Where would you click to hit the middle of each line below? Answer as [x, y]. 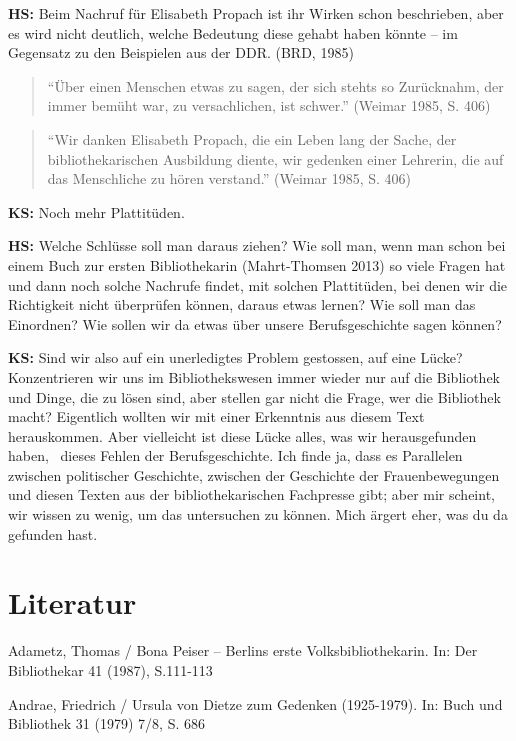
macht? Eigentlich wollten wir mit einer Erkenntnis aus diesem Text [216, 416]
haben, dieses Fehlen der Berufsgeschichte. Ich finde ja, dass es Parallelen [235, 455]
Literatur [72, 602]
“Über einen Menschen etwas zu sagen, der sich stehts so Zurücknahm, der [275, 85]
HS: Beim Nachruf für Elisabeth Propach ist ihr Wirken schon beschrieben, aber [256, 13]
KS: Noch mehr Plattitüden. [96, 211]
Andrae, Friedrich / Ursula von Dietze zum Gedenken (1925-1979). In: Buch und [255, 703]
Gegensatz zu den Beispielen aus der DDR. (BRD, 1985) [181, 52]
